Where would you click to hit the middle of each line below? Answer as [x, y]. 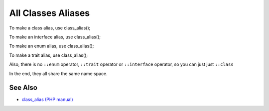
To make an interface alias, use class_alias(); [55, 37]
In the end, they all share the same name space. [58, 73]
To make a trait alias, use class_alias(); [49, 55]
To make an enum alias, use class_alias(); [52, 46]
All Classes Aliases [50, 13]
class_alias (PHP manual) [47, 100]
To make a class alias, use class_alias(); [50, 28]
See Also [23, 88]
